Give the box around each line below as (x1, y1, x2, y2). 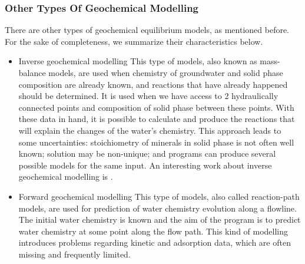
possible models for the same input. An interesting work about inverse (18, 159, 272, 171)
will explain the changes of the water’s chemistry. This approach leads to (18, 124, 281, 136)
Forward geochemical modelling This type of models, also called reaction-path (18, 190, 300, 202)
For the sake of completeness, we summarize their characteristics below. (5, 35, 263, 47)
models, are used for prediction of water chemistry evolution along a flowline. (18, 202, 297, 214)
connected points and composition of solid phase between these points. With (18, 101, 294, 113)
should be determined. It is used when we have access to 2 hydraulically (18, 90, 279, 102)
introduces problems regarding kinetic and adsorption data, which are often (18, 236, 291, 249)
